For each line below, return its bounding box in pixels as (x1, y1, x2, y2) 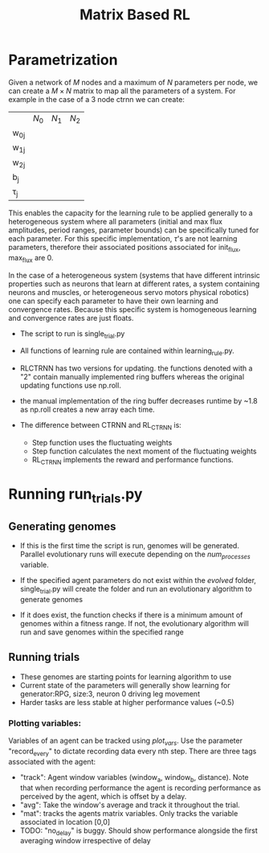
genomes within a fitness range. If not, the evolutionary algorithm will (19, 619, 249, 629)
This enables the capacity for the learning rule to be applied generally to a (8, 208, 253, 218)
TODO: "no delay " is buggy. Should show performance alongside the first (19, 826, 259, 837)
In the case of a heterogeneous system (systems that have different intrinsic (8, 270, 261, 280)
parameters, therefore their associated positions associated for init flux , (8, 243, 241, 254)
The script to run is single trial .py (19, 328, 125, 340)
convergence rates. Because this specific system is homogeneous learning (8, 304, 257, 314)
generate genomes (19, 595, 83, 605)
